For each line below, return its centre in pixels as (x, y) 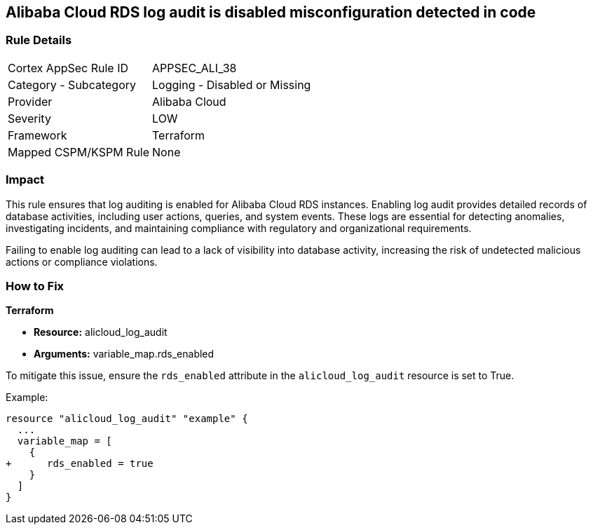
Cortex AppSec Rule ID (68, 68)
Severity (29, 118)
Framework (38, 135)
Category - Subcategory (72, 84)
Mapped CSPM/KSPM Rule (79, 152)
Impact (25, 180)
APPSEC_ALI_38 (195, 68)
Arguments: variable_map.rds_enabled (124, 354)
